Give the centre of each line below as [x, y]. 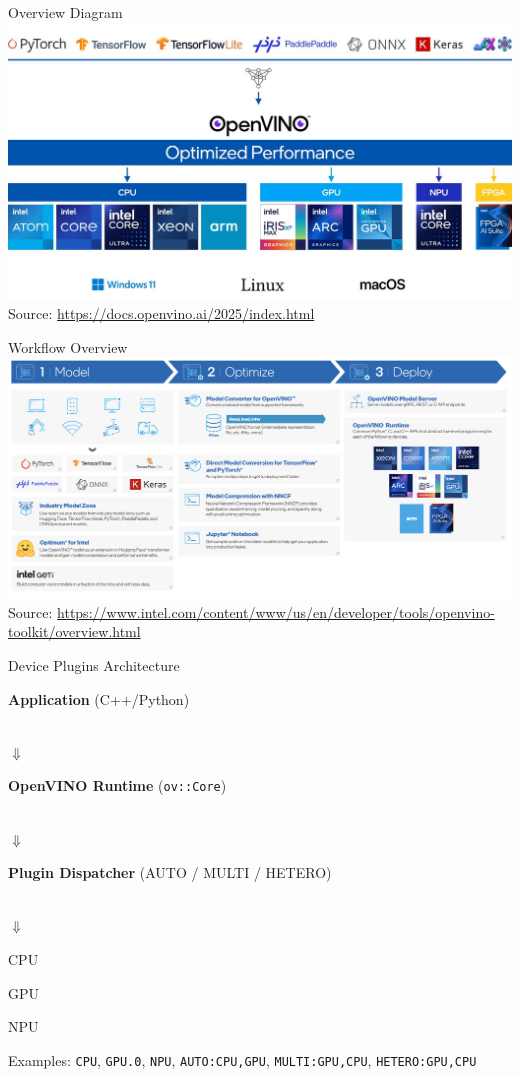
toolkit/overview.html [74, 631]
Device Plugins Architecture [94, 664]
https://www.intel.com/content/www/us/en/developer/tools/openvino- [276, 611]
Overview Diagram [65, 12]
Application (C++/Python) [99, 698]
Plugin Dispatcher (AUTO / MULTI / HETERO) [170, 872]
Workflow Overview [68, 346]
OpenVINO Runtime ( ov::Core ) [117, 785]
